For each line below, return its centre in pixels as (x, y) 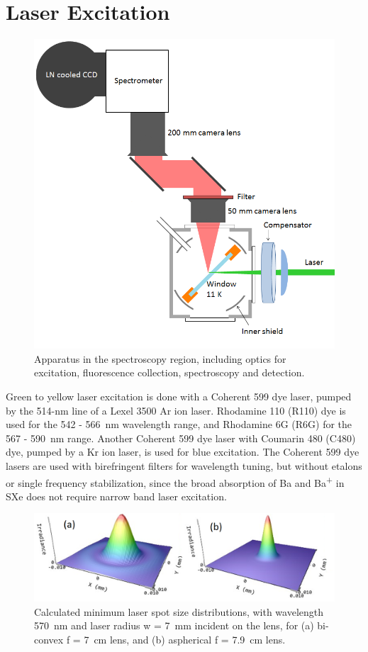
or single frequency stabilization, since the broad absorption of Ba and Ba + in (175, 481)
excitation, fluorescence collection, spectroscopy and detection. (169, 372)
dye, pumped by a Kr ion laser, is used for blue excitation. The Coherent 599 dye (183, 452)
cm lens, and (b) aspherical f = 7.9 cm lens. (190, 639)
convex (49, 639)
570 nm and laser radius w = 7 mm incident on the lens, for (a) (174, 625)
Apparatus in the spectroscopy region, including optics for (160, 358)
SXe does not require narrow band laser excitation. (116, 496)
